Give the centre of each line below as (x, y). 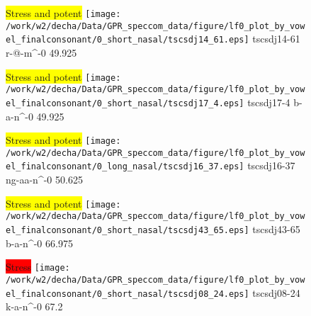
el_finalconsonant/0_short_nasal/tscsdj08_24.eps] (128, 294)
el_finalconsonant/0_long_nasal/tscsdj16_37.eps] (125, 167)
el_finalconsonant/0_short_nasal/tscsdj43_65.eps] (128, 230)
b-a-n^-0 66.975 (39, 243)
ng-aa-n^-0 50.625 (44, 180)
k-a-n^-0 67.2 (34, 306)
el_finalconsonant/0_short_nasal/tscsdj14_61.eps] (128, 40)
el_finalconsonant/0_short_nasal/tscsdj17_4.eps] (125, 103)
